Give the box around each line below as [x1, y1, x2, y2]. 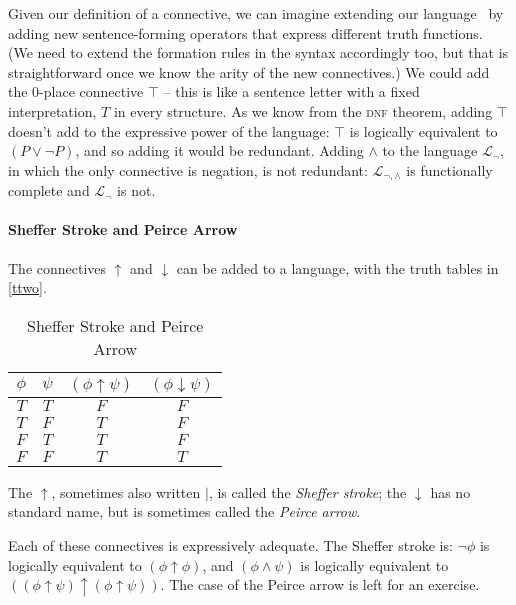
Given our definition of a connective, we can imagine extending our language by [8, 3, 504, 23]
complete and [8, 180, 90, 201]
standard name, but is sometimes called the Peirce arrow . [8, 501, 361, 522]
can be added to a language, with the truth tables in [176, 257, 499, 278]
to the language [382, 140, 478, 161]
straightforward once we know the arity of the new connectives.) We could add [8, 61, 490, 82]
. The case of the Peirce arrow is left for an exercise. [160, 574, 480, 595]
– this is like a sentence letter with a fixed [163, 81, 420, 102]
